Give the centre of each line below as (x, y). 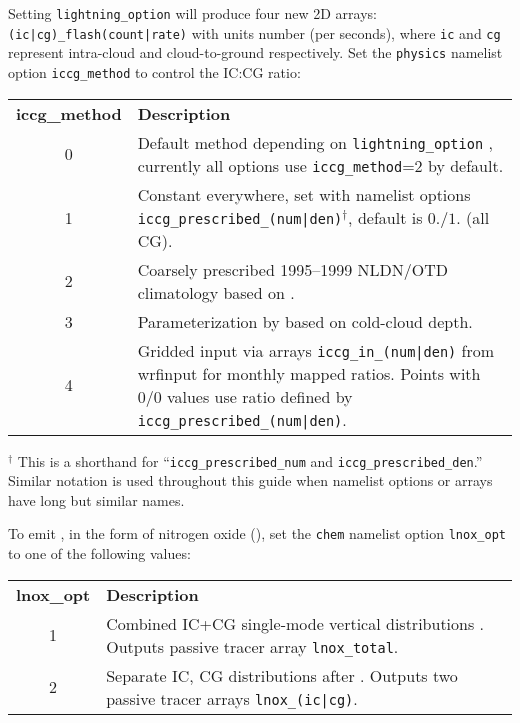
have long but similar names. (96, 499)
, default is (385, 217)
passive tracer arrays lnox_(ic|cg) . (232, 698)
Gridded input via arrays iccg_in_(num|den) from (316, 350)
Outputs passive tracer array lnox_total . (252, 646)
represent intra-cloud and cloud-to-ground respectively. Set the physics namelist (255, 52)
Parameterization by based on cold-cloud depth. (305, 321)
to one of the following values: (99, 553)
